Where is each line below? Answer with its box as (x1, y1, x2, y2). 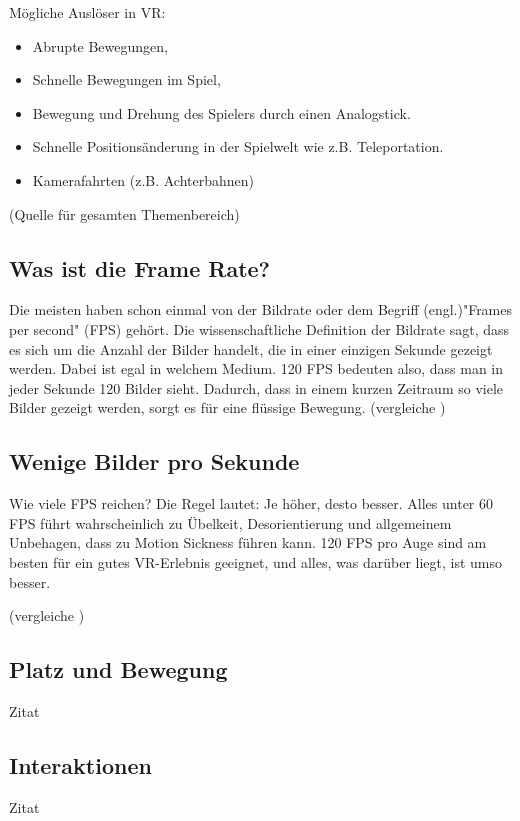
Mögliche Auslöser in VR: (9, 2, 166, 22)
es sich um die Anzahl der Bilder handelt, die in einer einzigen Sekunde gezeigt (9, 338, 493, 359)
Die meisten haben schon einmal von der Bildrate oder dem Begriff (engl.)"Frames (9, 299, 513, 320)
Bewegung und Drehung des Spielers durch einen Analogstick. (32, 102, 411, 123)
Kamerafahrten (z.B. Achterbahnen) (32, 169, 255, 190)
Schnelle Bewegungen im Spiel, (32, 69, 221, 90)
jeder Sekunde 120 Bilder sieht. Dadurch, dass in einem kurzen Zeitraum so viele (9, 377, 503, 398)
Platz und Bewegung (9, 654, 228, 685)
